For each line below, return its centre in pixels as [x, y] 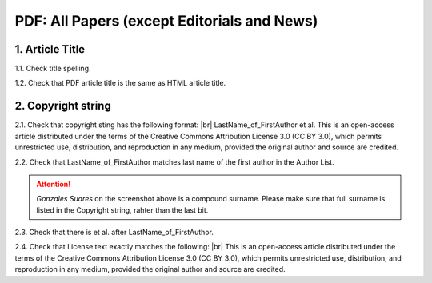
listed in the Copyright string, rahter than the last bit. [122, 210]
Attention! [54, 184]
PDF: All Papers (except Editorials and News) [166, 21]
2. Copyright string [63, 106]
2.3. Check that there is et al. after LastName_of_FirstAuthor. [114, 233]
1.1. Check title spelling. [53, 69]
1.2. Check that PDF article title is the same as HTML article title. [120, 83]
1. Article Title [50, 49]
